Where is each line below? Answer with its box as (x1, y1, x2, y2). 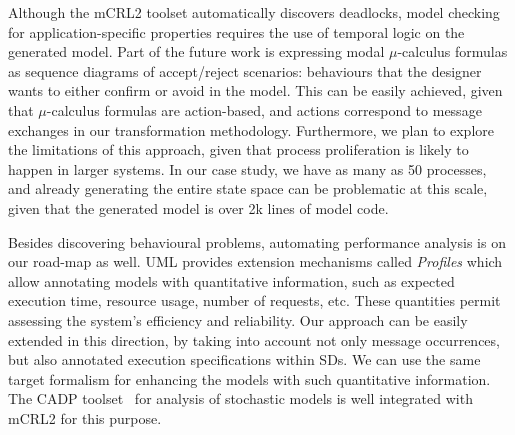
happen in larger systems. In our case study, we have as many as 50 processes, (8, 158, 487, 179)
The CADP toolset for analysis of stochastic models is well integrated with (8, 388, 473, 409)
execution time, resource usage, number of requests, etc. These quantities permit (8, 290, 501, 311)
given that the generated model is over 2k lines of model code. (8, 197, 389, 218)
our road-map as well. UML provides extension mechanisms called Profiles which (8, 251, 503, 272)
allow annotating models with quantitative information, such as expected (8, 270, 455, 291)
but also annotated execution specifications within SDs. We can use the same (8, 349, 481, 370)
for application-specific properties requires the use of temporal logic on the (8, 21, 465, 42)
